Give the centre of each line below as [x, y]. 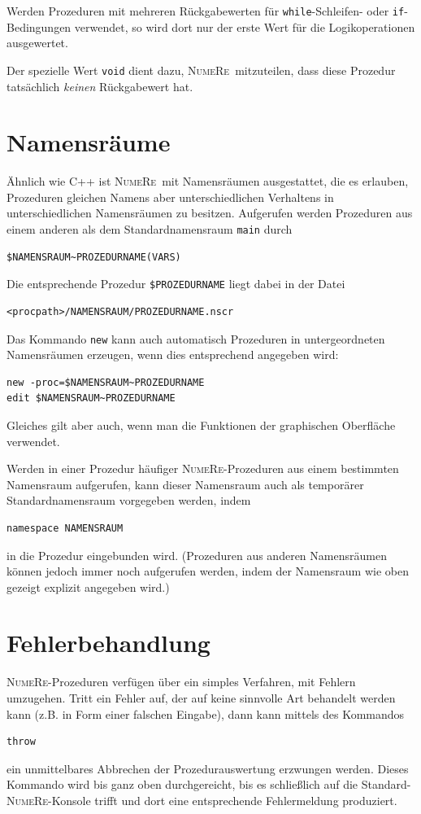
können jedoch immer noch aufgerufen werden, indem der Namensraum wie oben [208, 571]
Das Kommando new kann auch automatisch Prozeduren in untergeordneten [196, 338]
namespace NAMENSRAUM [65, 528]
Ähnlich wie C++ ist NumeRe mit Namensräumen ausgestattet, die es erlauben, [208, 181]
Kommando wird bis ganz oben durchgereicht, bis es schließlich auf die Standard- [209, 784]
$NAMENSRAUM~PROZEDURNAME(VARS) [94, 257]
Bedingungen [39, 26]
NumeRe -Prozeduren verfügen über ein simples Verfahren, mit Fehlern [181, 682]
